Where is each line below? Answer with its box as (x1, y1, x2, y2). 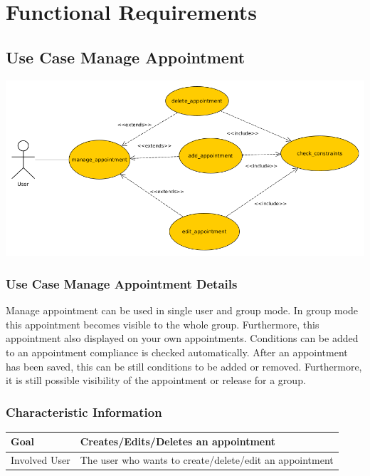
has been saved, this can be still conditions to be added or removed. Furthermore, (6, 358, 362, 373)
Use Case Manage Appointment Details (6, 274, 238, 292)
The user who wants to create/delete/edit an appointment (80, 452, 334, 467)
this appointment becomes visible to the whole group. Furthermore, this (6, 316, 319, 331)
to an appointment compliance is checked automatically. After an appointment (6, 344, 348, 359)
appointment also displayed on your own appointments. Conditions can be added (6, 331, 359, 346)
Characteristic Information (6, 403, 162, 420)
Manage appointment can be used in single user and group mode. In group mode (6, 303, 359, 318)
